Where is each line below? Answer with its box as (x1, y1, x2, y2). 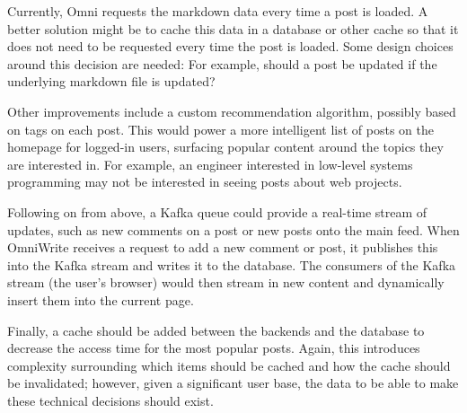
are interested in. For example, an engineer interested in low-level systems (7, 154, 413, 173)
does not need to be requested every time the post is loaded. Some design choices (7, 37, 454, 56)
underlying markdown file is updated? (7, 72, 216, 91)
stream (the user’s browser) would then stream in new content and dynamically (7, 273, 445, 292)
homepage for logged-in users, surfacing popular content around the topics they (7, 137, 444, 156)
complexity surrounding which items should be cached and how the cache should (7, 356, 451, 374)
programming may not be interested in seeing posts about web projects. (7, 172, 402, 191)
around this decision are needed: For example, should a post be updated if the (7, 54, 437, 73)
